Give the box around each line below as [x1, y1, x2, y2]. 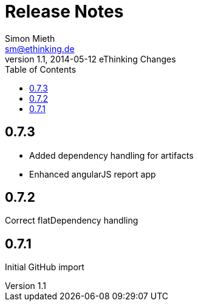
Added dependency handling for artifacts [29, 150, 194, 161]
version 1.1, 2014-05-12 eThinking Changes [5, 53, 176, 64]
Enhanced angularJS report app [29, 168, 156, 179]
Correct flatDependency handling [5, 215, 138, 226]
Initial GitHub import [5, 262, 84, 273]
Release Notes [5, 1, 124, 22]
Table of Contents [5, 64, 77, 75]
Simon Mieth [5, 33, 55, 44]
